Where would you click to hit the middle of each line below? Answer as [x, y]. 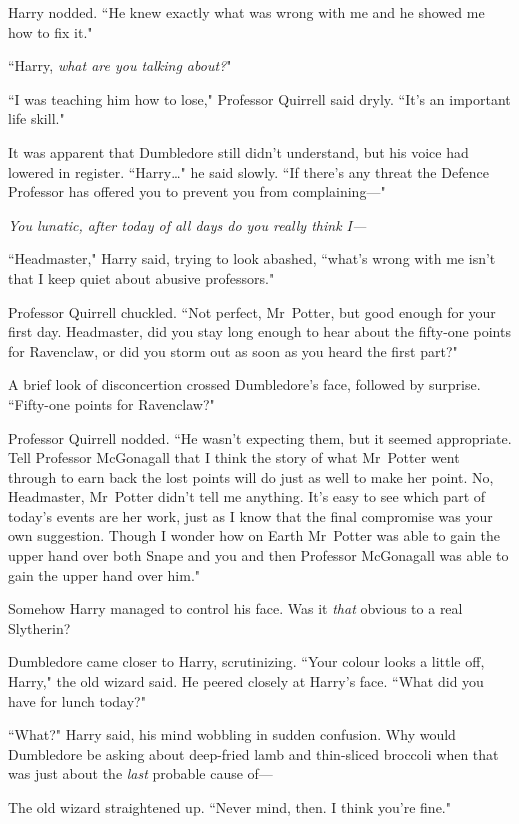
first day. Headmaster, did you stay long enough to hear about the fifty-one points [259, 331]
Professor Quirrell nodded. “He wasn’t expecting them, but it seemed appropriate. [260, 437]
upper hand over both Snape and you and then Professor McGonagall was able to [258, 555]
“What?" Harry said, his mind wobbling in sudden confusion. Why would [232, 734]
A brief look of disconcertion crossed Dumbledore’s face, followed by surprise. [244, 384]
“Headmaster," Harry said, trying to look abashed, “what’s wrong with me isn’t [252, 258]
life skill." [36, 118]
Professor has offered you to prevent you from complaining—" [197, 191]
